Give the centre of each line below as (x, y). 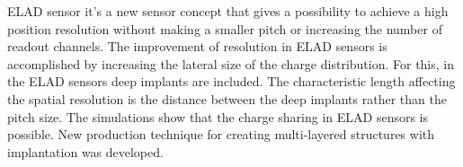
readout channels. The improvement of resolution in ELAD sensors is (197, 46)
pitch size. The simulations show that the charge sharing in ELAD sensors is (218, 116)
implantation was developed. (85, 151)
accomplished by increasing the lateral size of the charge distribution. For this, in (231, 63)
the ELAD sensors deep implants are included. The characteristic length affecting (231, 81)
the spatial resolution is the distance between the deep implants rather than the (227, 98)
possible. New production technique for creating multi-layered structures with (221, 134)
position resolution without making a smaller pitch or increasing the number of (225, 28)
